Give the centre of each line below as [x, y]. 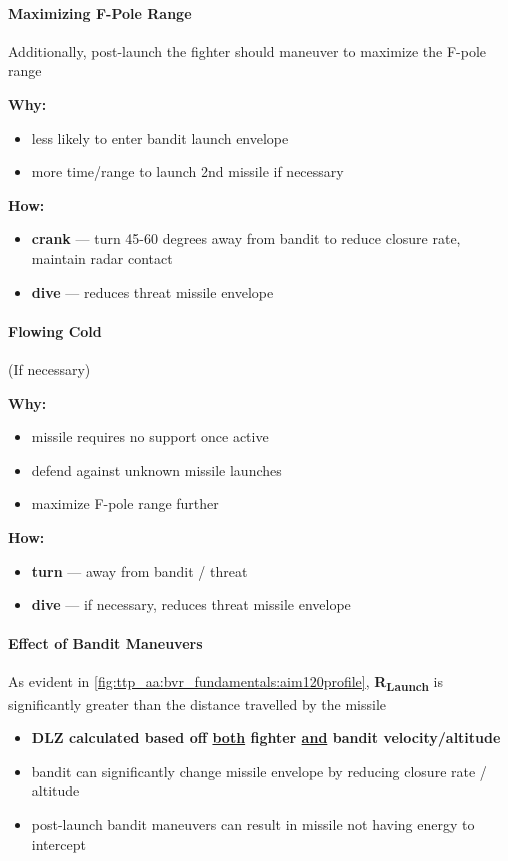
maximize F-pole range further [125, 503]
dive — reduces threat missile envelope [152, 291]
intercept [58, 843]
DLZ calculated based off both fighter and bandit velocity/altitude [266, 737]
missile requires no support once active [150, 436]
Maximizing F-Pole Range [100, 12]
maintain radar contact [102, 257]
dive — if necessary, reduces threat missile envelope [191, 604]
